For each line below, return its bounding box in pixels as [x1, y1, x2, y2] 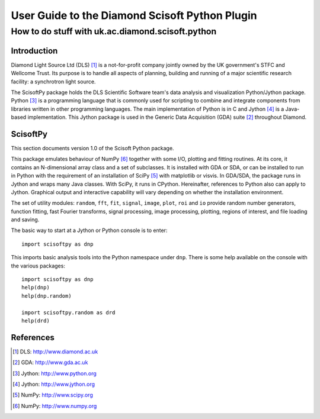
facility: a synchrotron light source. [11, 78, 96, 85]
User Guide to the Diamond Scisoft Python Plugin [11, 9, 257, 22]
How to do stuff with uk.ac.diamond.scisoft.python [11, 26, 217, 37]
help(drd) [21, 317, 50, 324]
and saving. [11, 216, 40, 223]
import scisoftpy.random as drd [21, 309, 116, 316]
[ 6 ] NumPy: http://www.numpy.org [12, 402, 97, 410]
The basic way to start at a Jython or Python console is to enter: [11, 227, 168, 234]
